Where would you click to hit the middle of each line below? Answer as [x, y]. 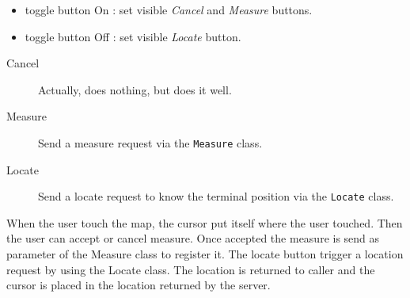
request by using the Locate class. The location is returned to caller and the [191, 269]
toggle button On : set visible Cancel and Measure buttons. [169, 10]
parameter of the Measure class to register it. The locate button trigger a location [205, 254]
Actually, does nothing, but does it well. [135, 89]
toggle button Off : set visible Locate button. [133, 36]
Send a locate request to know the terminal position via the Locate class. [216, 196]
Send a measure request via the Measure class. [150, 142]
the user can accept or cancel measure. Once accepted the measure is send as [193, 238]
